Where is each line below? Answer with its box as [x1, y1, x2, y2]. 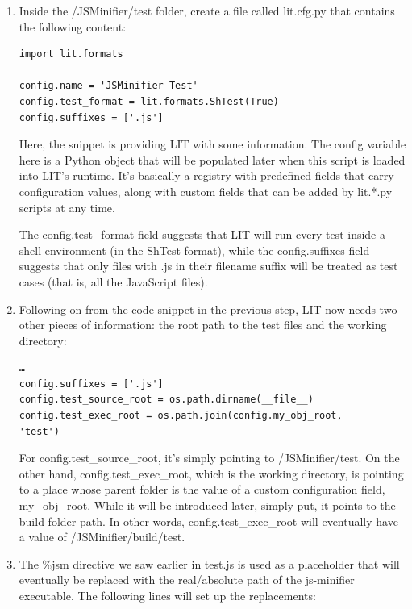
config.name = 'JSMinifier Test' [19, 80, 198, 92]
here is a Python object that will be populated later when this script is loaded [19, 151, 406, 168]
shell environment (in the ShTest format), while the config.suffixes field [19, 241, 370, 258]
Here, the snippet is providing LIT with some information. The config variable [19, 136, 406, 152]
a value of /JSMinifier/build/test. [19, 528, 185, 545]
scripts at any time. [19, 198, 115, 215]
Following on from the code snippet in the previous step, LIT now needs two [19, 300, 397, 317]
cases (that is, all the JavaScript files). [19, 273, 208, 290]
